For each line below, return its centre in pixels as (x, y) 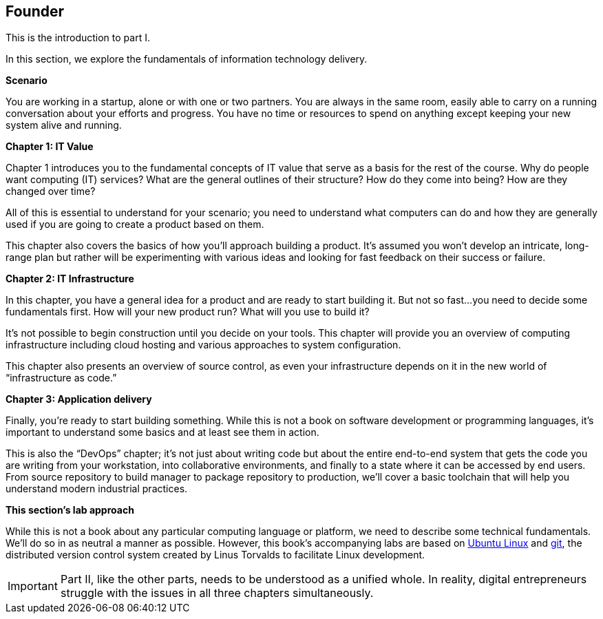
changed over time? (51, 191)
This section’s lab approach (70, 510)
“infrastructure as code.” (61, 378)
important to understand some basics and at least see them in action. (162, 432)
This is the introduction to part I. (78, 38)
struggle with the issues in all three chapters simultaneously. (217, 593)
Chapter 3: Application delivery (79, 399)
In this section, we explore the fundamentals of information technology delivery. (187, 59)
